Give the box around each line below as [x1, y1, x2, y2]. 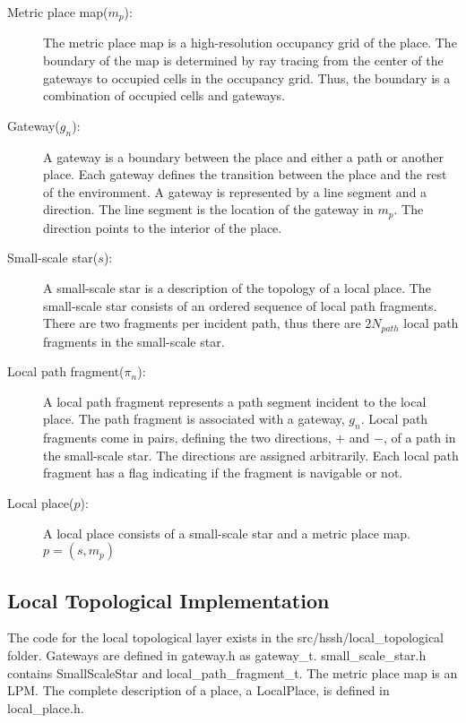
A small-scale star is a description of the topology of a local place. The [43, 279, 431, 297]
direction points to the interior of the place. [43, 218, 282, 237]
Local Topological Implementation [7, 586, 330, 614]
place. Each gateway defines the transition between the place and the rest [43, 165, 447, 184]
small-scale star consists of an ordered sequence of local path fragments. [43, 296, 437, 314]
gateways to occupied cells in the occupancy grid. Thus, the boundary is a [43, 68, 451, 87]
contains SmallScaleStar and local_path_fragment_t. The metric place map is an [7, 663, 458, 682]
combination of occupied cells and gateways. [43, 86, 286, 105]
